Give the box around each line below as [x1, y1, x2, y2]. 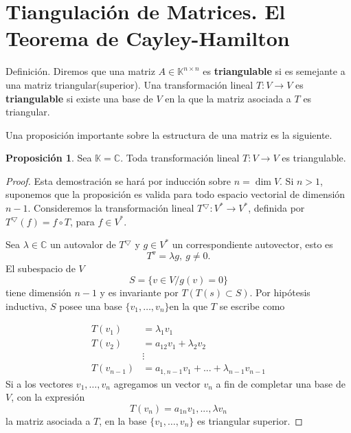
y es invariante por [100, 285, 179, 299]
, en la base [99, 413, 147, 428]
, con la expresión [11, 390, 85, 404]
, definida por [248, 201, 305, 215]
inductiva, [5, 298, 47, 313]
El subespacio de [5, 261, 76, 276]
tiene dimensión [5, 285, 71, 299]
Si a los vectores [5, 376, 73, 390]
